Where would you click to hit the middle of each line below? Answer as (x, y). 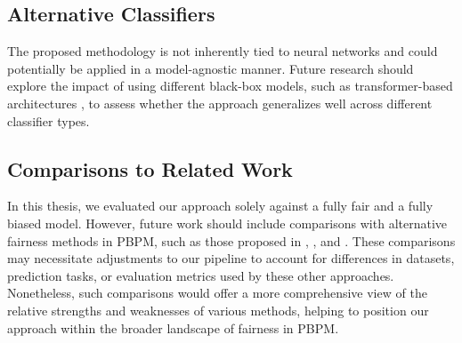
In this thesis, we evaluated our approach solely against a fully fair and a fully (220, 206)
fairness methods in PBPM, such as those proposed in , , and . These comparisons (231, 240)
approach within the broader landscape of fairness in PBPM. (173, 327)
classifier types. (49, 120)
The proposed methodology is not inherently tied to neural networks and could (223, 51)
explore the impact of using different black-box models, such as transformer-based (230, 86)
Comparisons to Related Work (150, 168)
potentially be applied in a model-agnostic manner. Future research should (211, 68)
